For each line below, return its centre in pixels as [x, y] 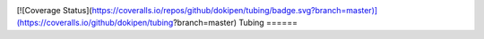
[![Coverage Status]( [55, 10]
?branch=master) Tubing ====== [235, 23]
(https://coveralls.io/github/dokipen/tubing [95, 23]
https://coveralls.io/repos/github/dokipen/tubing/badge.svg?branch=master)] [235, 10]
